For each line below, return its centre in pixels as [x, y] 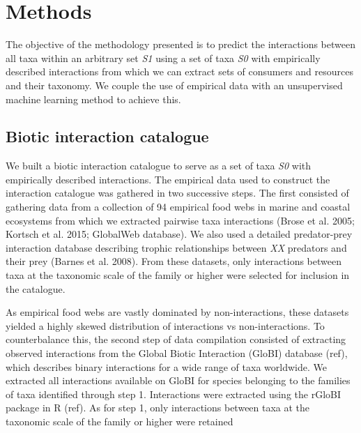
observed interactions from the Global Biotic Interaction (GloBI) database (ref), [177, 353]
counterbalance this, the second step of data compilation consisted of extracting [176, 339]
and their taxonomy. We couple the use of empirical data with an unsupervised [174, 85]
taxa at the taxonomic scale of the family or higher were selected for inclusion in [178, 275]
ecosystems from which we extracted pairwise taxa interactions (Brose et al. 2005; [180, 220]
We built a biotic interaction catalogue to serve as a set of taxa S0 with [159, 166]
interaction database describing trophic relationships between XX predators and [176, 247]
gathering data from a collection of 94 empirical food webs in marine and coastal [178, 207]
